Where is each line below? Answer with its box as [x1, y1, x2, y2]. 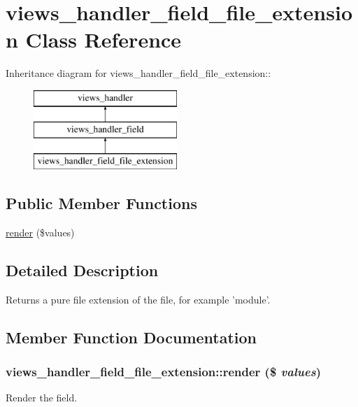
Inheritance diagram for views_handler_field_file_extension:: [6, 66, 271, 80]
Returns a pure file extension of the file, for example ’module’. [6, 292, 271, 306]
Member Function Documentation [6, 326, 257, 348]
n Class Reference [6, 25, 182, 54]
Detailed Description [6, 259, 159, 281]
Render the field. [6, 390, 78, 405]
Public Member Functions [6, 192, 197, 214]
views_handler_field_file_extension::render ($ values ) [6, 363, 321, 380]
